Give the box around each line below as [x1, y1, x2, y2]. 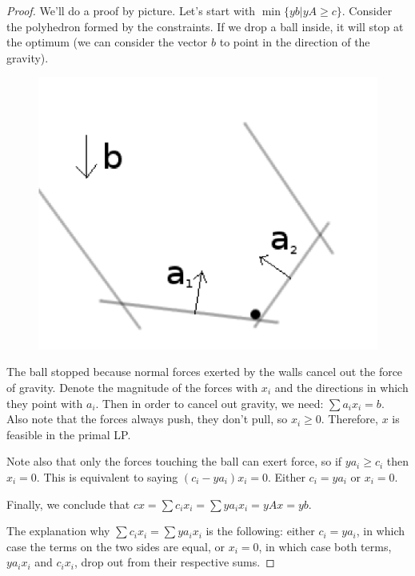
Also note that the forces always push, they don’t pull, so [6, 410, 288, 427]
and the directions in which [274, 378, 409, 395]
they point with [6, 394, 83, 411]
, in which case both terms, [258, 538, 392, 554]
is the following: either [206, 522, 315, 539]
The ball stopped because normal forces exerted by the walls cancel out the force [6, 363, 403, 380]
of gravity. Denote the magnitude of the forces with [6, 378, 258, 395]
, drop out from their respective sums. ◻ [74, 554, 275, 570]
